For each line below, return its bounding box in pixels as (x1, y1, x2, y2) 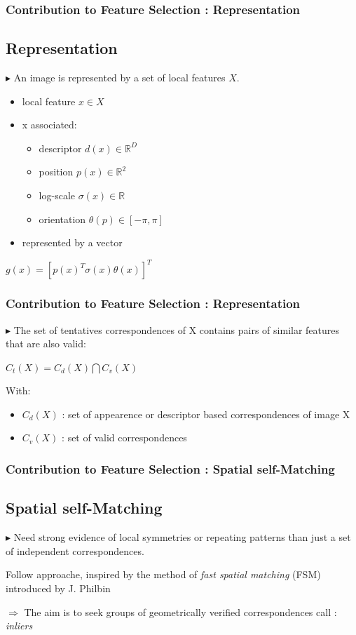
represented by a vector (22, 235, 123, 250)
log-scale (39, 188, 75, 203)
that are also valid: (6, 336, 86, 351)
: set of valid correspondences (62, 430, 187, 445)
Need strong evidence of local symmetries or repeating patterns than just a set (13, 530, 351, 544)
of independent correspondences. (6, 543, 144, 558)
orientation (39, 211, 86, 226)
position (39, 164, 74, 179)
